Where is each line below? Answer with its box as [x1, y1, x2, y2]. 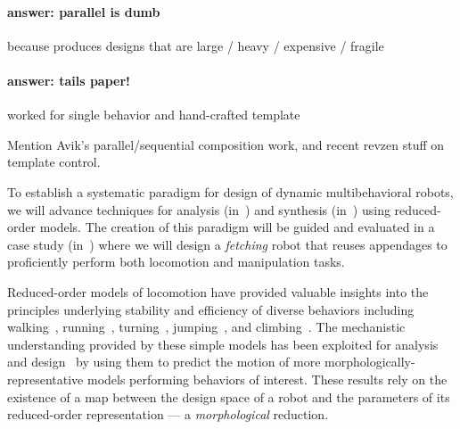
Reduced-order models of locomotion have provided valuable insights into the [7, 282, 429, 301]
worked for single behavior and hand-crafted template [7, 105, 300, 124]
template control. [7, 153, 101, 171]
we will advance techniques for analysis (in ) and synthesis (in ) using [7, 200, 390, 219]
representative [7, 369, 84, 388]
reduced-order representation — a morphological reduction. [7, 405, 329, 424]
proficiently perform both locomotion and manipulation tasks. [7, 252, 345, 271]
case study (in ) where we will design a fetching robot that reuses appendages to [7, 235, 448, 253]
